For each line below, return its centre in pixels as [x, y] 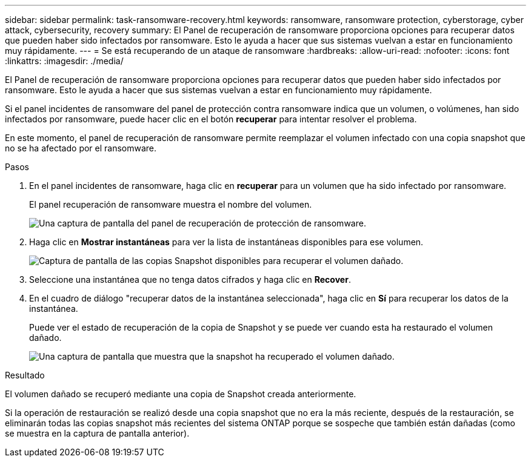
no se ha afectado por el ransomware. [81, 148]
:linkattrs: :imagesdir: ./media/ [64, 61]
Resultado [25, 375]
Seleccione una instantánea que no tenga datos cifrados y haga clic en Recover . [190, 279]
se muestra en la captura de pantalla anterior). [97, 433]
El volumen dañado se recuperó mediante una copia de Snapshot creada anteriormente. [181, 394]
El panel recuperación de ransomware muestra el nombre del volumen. [171, 204]
